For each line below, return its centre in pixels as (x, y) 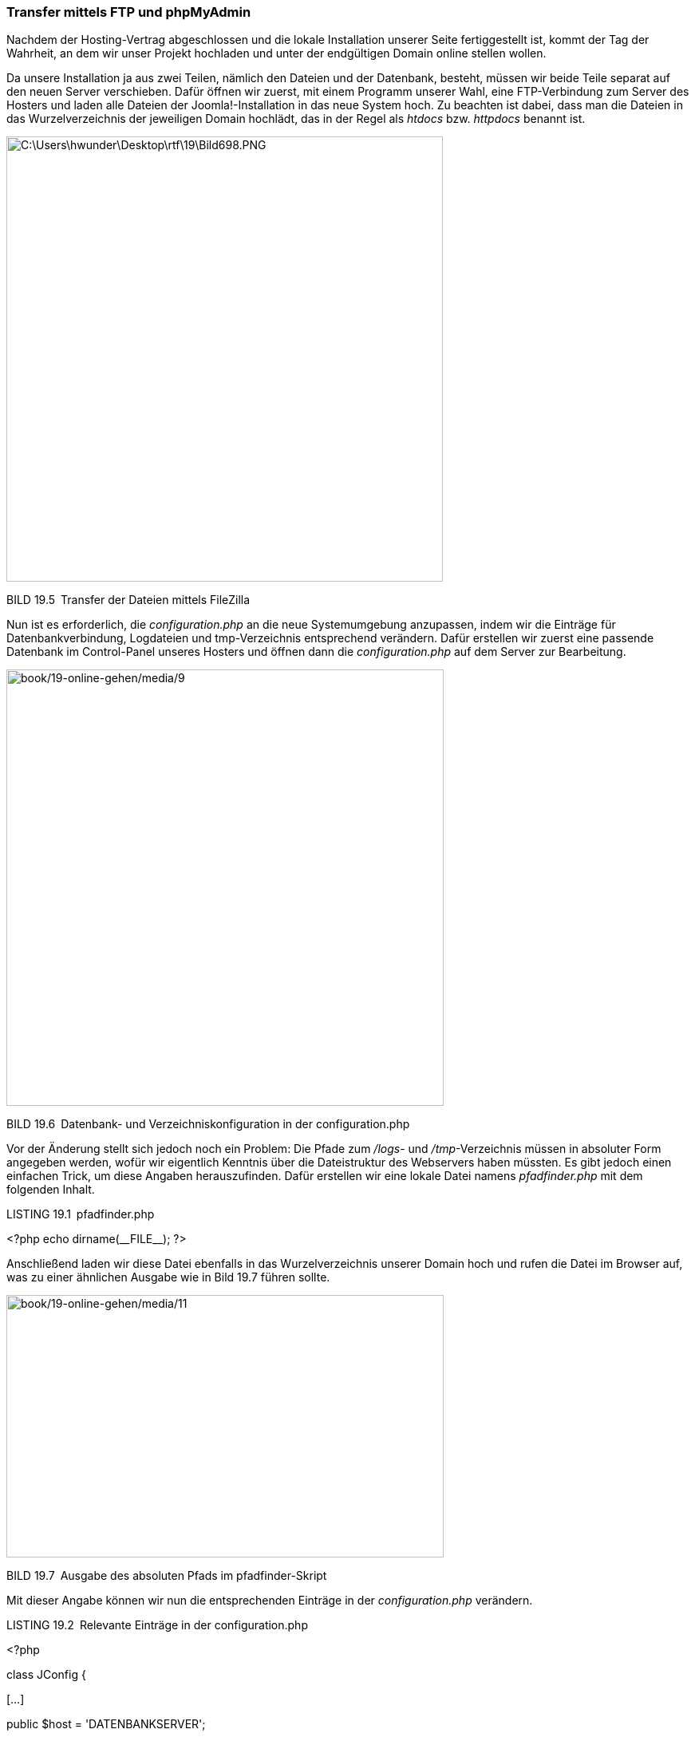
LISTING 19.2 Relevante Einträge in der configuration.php (157, 1625)
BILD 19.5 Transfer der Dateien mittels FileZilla (128, 600)
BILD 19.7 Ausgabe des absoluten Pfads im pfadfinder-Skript (167, 1576)
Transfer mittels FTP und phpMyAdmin (129, 12)
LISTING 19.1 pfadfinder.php (81, 1214)
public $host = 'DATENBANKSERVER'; (106, 1724)
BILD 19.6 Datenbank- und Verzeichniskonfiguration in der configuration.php (208, 1124)
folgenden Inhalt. (51, 1190)
